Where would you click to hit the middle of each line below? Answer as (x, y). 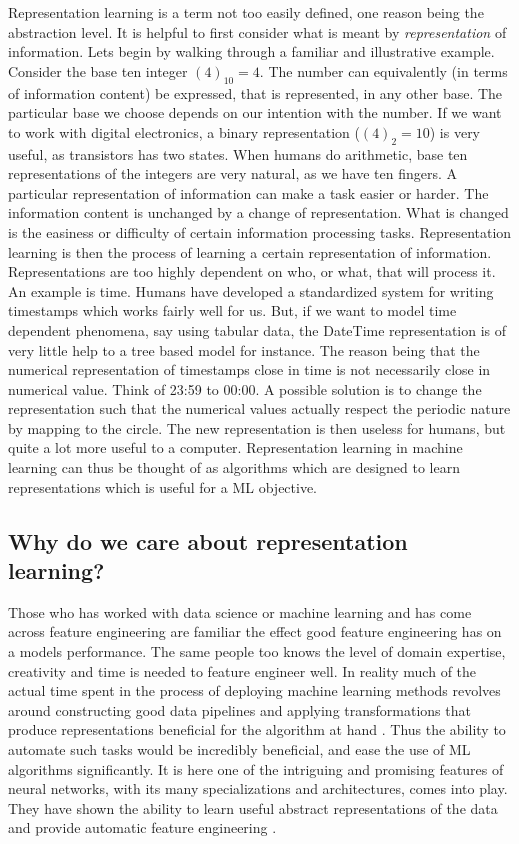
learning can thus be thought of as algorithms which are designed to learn (234, 467)
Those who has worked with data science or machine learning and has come (240, 611)
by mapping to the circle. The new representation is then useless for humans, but (257, 427)
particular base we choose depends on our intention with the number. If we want (255, 112)
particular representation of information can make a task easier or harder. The (248, 192)
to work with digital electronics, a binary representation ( (184, 131)
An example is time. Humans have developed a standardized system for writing (251, 290)
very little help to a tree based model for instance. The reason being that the (244, 349)
